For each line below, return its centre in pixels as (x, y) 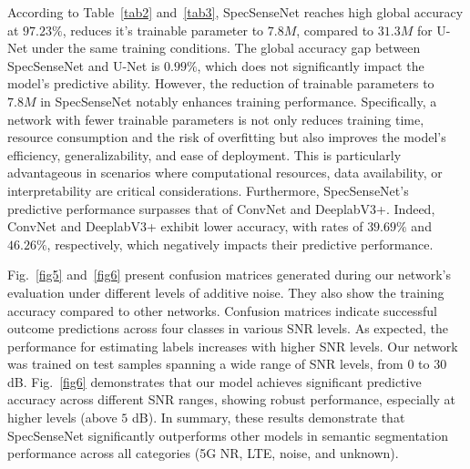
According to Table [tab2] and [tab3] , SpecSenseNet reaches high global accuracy (235, 12)
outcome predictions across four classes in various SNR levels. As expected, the (228, 328)
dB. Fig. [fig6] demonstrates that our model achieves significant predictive (215, 381)
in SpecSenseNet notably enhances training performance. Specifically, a (239, 101)
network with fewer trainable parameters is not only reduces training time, (216, 119)
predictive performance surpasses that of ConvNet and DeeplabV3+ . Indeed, (221, 208)
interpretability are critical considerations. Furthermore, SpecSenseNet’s (208, 190)
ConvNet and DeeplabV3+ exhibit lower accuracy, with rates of (185, 226)
